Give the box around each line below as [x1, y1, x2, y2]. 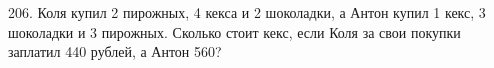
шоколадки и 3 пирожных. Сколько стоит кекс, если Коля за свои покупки [8, 21, 461, 42]
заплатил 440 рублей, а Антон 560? [8, 41, 222, 62]
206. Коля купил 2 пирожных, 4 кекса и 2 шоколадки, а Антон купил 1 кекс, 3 [8, 2, 486, 22]
